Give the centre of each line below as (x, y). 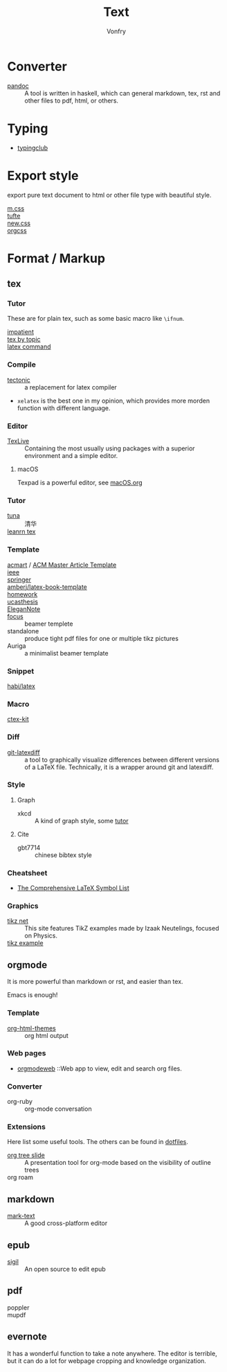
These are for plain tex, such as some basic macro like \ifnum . (96, 319)
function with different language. (64, 408)
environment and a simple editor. (71, 456)
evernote (27, 1337)
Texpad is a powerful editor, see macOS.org (80, 483)
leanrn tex (21, 531)
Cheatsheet (27, 872)
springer (19, 579)
